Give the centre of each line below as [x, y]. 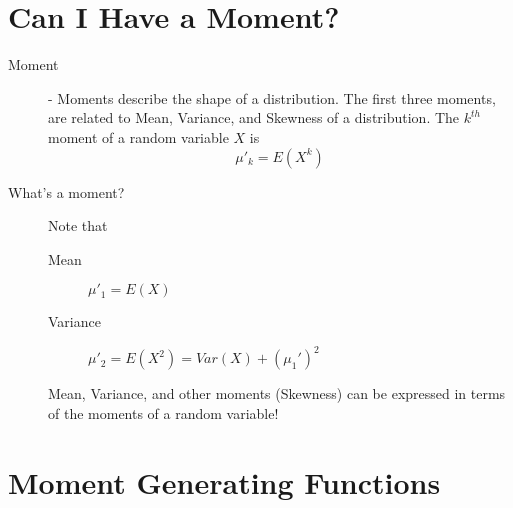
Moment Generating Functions [224, 481]
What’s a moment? [66, 191]
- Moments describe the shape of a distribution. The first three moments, [272, 97]
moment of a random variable [138, 136]
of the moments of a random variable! [163, 412]
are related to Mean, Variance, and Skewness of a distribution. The [254, 117]
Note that [78, 225]
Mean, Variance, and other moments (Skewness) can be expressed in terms [277, 393]
